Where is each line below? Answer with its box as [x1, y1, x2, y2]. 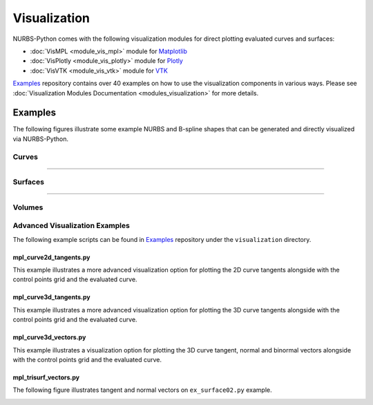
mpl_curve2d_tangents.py [12, 253, 90, 261]
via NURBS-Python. [12, 135, 69, 143]
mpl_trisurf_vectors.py [12, 373, 79, 382]
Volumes [12, 202, 44, 212]
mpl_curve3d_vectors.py [12, 333, 86, 341]
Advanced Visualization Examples [12, 221, 131, 231]
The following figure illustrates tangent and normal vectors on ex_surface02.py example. [12, 386, 272, 394]
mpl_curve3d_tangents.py [12, 293, 90, 301]
